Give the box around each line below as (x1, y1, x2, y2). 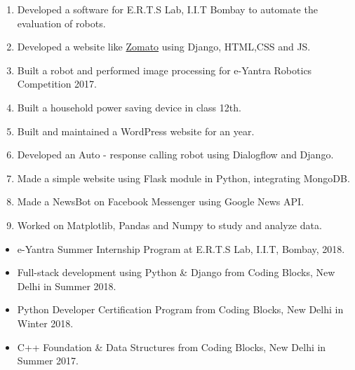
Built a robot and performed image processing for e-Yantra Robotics (17, 62, 312, 77)
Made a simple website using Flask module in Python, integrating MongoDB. (17, 170, 350, 185)
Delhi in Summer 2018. (17, 278, 116, 293)
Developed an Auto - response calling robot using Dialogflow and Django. (17, 147, 334, 162)
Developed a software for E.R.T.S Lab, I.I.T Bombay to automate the (17, 2, 318, 16)
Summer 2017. (17, 353, 79, 368)
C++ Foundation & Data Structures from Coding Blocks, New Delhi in (17, 339, 326, 354)
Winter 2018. (17, 315, 74, 330)
